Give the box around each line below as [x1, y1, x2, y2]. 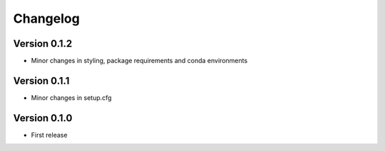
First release [31, 130, 68, 139]
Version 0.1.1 [13, 74, 70, 86]
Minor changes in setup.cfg [31, 93, 112, 102]
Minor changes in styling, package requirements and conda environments [31, 57, 248, 65]
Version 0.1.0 [13, 112, 73, 124]
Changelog [13, 11, 80, 26]
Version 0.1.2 [13, 38, 73, 50]
